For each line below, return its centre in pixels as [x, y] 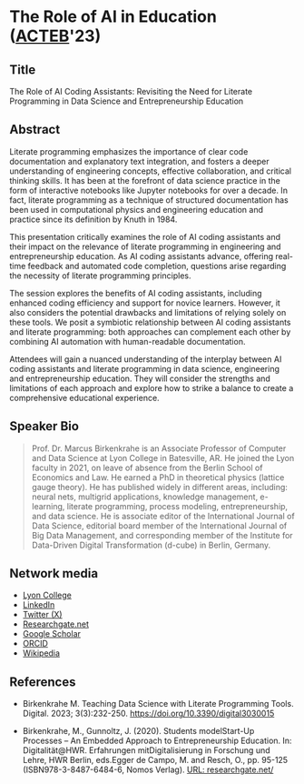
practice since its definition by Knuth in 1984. [93, 219]
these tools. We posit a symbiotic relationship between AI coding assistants [150, 322]
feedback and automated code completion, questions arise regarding [157, 266]
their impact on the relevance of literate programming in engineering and [145, 246]
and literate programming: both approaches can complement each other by [150, 332]
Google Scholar [52, 634]
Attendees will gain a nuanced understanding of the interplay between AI [146, 359]
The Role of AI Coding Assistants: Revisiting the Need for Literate [131, 91]
